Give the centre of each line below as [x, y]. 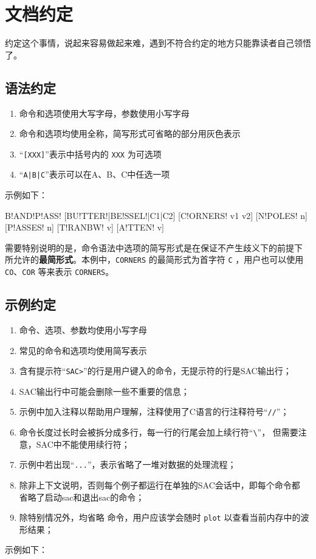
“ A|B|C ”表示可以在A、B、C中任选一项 [94, 174]
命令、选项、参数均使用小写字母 [83, 329]
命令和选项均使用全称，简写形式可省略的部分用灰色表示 [130, 134]
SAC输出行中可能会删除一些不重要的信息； [104, 391]
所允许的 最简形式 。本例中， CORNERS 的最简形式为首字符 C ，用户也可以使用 [154, 259]
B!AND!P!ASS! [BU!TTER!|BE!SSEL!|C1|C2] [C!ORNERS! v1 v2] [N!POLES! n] [156, 215]
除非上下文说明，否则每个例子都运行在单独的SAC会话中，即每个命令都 [160, 484]
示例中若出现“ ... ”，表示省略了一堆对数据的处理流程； [128, 464]
